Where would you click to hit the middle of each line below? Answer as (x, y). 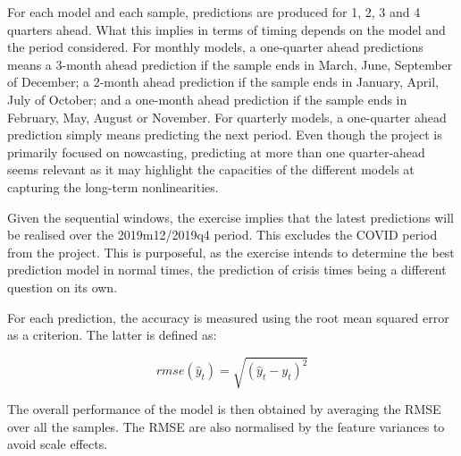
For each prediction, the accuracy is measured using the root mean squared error (228, 317)
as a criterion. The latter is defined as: (112, 335)
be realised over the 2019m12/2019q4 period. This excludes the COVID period (222, 235)
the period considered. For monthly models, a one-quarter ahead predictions (215, 47)
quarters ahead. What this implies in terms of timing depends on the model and (226, 29)
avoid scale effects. (58, 444)
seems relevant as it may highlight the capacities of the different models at (211, 169)
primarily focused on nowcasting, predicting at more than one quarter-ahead (216, 152)
